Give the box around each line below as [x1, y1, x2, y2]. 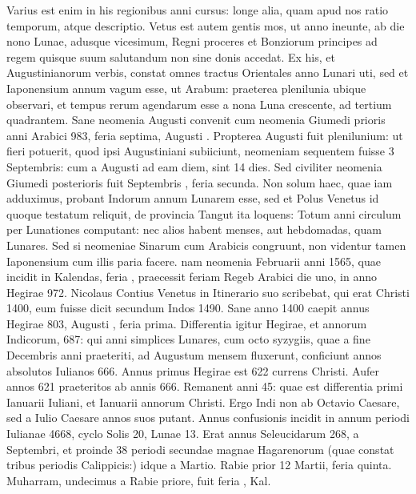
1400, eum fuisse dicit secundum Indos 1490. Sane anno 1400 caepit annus [6, 299, 370, 316]
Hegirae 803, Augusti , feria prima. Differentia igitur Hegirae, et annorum [6, 315, 367, 331]
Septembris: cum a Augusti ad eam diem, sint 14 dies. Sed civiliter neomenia [6, 158, 382, 175]
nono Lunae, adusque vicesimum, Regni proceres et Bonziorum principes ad [6, 33, 378, 50]
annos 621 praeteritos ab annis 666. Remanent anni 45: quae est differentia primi [6, 378, 403, 395]
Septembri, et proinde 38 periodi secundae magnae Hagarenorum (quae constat [6, 440, 394, 457]
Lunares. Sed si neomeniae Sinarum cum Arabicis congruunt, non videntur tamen [6, 236, 406, 253]
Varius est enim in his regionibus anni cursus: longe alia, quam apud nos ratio [6, 2, 389, 18]
